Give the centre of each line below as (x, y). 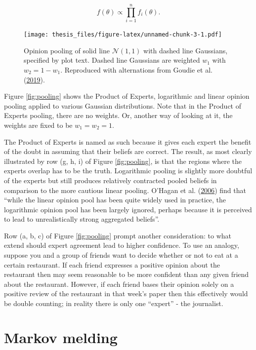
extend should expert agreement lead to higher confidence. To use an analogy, (122, 245)
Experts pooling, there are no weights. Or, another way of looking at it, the (118, 115)
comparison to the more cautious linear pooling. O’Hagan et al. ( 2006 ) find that (125, 190)
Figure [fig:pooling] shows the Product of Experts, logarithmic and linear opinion (127, 96)
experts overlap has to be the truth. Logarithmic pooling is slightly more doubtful (128, 171)
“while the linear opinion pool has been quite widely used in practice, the (115, 200)
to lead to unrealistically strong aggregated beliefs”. (82, 219)
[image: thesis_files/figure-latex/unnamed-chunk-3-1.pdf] (123, 35)
